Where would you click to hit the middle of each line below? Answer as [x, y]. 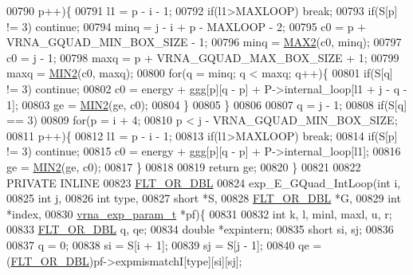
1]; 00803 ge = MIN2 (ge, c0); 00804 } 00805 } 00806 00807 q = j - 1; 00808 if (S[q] [207, 104]
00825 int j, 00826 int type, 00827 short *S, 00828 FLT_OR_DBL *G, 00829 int [204, 198]
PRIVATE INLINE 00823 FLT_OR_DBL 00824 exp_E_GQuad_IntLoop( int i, [204, 182]
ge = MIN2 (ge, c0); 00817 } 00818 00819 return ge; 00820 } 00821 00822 [184, 166]
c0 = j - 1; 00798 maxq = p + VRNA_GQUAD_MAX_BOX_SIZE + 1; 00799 [203, 57]
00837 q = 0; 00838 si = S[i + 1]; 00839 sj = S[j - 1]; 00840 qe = [164, 244]
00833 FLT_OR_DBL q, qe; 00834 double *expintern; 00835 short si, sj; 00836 [200, 229]
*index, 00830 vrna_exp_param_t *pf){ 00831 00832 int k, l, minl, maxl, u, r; [199, 213]
